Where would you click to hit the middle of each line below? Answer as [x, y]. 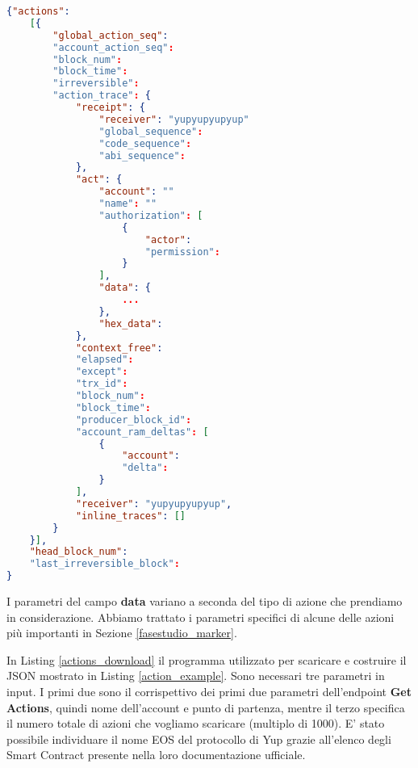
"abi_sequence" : [142, 155]
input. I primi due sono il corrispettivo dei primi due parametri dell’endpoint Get [209, 691]
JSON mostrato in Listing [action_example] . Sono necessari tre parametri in [196, 676]
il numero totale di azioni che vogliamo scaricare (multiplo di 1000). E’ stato [196, 723]
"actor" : [168, 239]
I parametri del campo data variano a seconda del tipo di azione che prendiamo [205, 601]
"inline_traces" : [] [130, 516]
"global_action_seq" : [111, 35]
